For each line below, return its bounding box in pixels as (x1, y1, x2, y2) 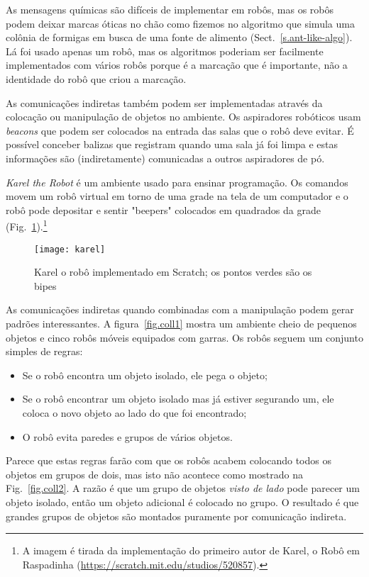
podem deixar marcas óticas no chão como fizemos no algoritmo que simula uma (6, 16, 355, 30)
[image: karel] (34, 244, 106, 254)
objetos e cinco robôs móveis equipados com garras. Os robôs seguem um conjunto (6, 330, 363, 344)
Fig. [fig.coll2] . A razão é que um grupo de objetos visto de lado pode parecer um (6, 481, 360, 495)
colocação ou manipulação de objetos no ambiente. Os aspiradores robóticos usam (6, 109, 361, 124)
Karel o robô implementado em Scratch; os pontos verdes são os (34, 264, 312, 279)
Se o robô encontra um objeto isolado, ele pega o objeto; (22, 367, 268, 382)
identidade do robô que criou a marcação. (6, 71, 187, 86)
